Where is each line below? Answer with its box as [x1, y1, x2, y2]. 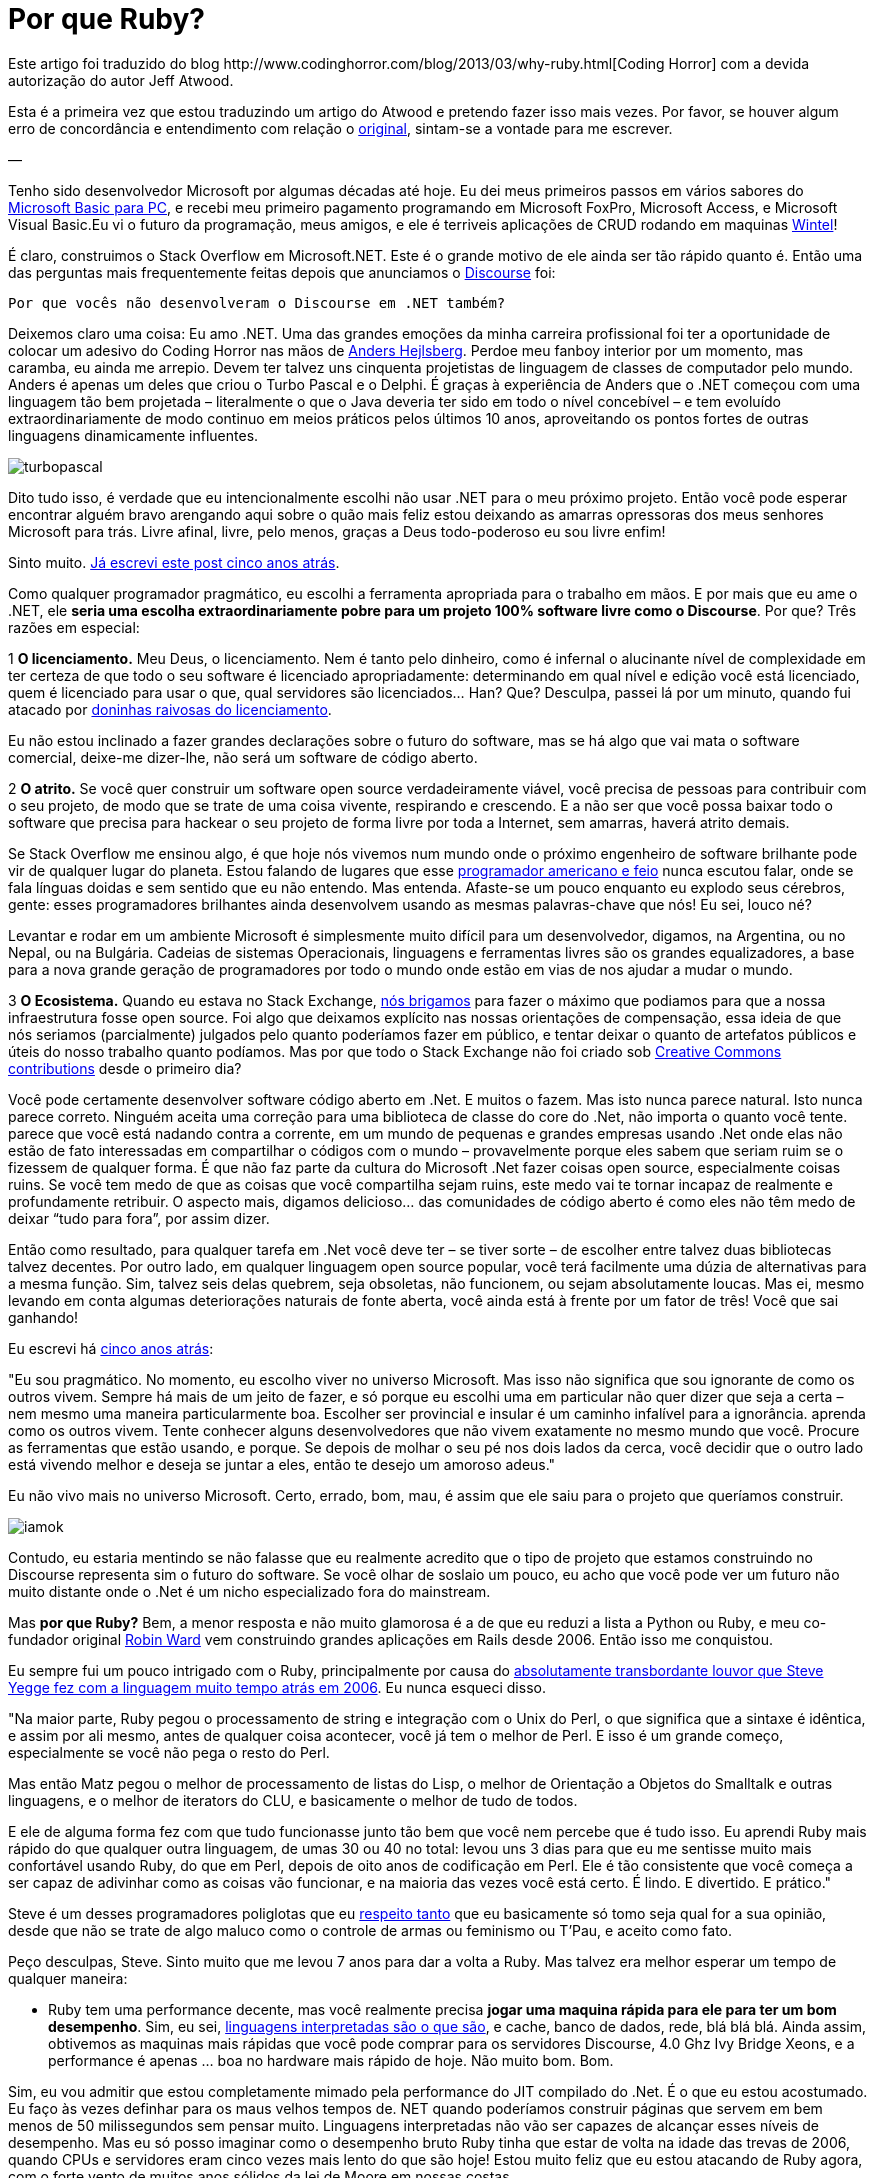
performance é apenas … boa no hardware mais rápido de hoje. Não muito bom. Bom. [48, 2051, 614, 2069]
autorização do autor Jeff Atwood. [8, 71, 234, 89]
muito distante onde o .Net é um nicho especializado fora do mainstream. [8, 1582, 491, 1600]
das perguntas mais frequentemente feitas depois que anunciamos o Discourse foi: [8, 263, 556, 281]
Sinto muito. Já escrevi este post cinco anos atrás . [8, 553, 340, 571]
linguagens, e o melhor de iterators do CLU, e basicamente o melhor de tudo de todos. [8, 1791, 578, 1809]
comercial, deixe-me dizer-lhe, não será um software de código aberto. [8, 748, 478, 766]
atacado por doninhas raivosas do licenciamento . [8, 700, 332, 718]
